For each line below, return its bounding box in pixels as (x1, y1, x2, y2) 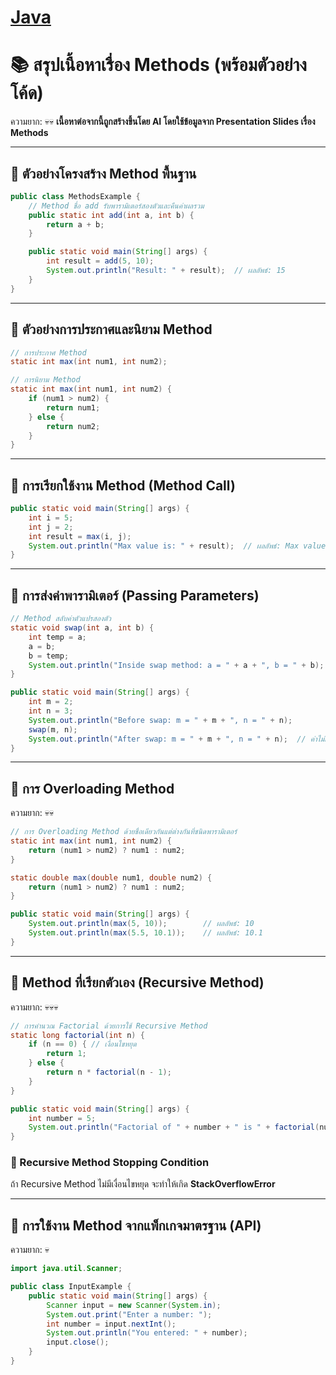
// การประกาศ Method (10, 347, 87, 358)
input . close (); (46, 1337, 110, 1348)
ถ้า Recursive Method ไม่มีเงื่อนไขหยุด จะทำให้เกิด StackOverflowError (10, 1178, 276, 1190)
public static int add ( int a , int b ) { (28, 210, 195, 220)
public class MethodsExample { (10, 191, 141, 201)
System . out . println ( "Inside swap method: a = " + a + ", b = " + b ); (28, 660, 325, 670)
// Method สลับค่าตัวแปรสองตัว (10, 614, 112, 624)
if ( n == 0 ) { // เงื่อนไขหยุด (28, 1039, 137, 1050)
